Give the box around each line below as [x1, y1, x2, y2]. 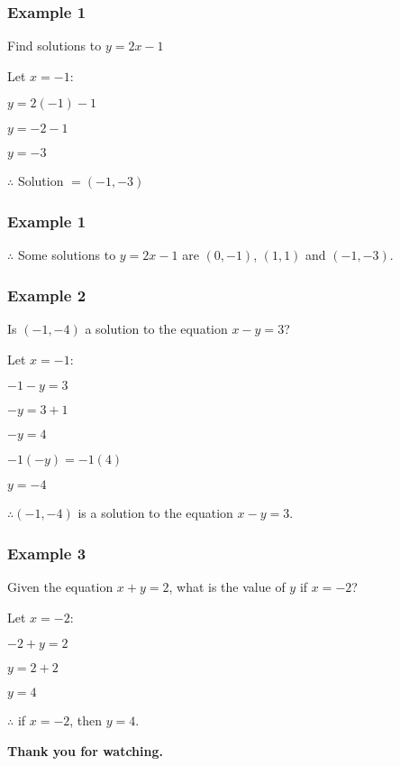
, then [69, 711, 103, 730]
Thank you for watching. [7, 741, 163, 760]
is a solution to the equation [77, 503, 233, 522]
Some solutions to [17, 245, 116, 264]
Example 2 [7, 283, 86, 306]
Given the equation [7, 577, 114, 596]
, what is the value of [168, 577, 286, 596]
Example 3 [7, 541, 86, 564]
